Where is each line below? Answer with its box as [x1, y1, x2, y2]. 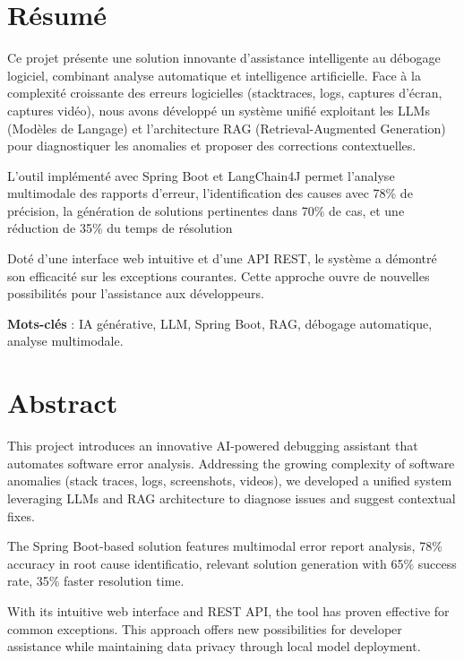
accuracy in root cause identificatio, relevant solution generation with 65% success [7, 554, 457, 572]
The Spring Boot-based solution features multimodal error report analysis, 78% [7, 537, 443, 555]
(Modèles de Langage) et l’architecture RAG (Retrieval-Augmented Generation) [7, 118, 446, 137]
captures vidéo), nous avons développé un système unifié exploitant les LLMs [7, 100, 430, 119]
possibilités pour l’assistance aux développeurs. [7, 284, 264, 303]
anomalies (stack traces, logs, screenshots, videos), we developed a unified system [7, 471, 452, 490]
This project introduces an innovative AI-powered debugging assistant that [7, 436, 418, 455]
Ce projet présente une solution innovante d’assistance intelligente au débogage [7, 48, 441, 67]
